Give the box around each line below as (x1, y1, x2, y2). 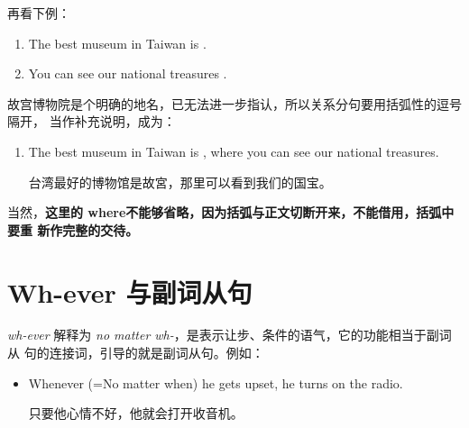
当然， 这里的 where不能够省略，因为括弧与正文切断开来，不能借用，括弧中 (7, 203, 455, 222)
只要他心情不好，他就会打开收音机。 (28, 404, 244, 423)
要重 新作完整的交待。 (7, 220, 139, 239)
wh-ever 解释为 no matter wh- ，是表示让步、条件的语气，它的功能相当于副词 (7, 325, 452, 344)
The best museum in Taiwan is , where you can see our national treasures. (28, 141, 439, 160)
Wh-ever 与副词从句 (7, 273, 253, 310)
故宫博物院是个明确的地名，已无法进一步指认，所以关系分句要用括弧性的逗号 (7, 94, 462, 113)
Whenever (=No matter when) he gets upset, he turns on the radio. (28, 373, 403, 392)
